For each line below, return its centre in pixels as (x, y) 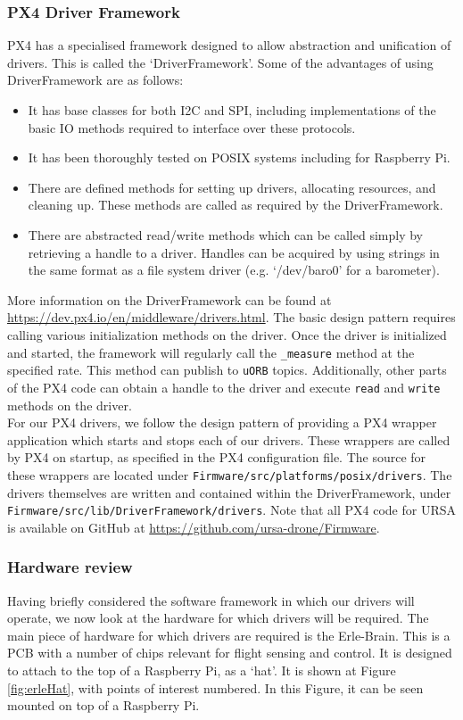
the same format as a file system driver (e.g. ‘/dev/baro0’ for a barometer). (234, 270)
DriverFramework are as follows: (95, 80)
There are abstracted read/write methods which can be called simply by (225, 234)
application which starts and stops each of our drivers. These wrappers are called (229, 439)
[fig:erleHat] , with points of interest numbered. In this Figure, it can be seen (215, 687)
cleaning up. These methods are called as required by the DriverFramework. (236, 205)
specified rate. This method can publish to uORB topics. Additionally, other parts (227, 370)
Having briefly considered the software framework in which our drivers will (211, 600)
